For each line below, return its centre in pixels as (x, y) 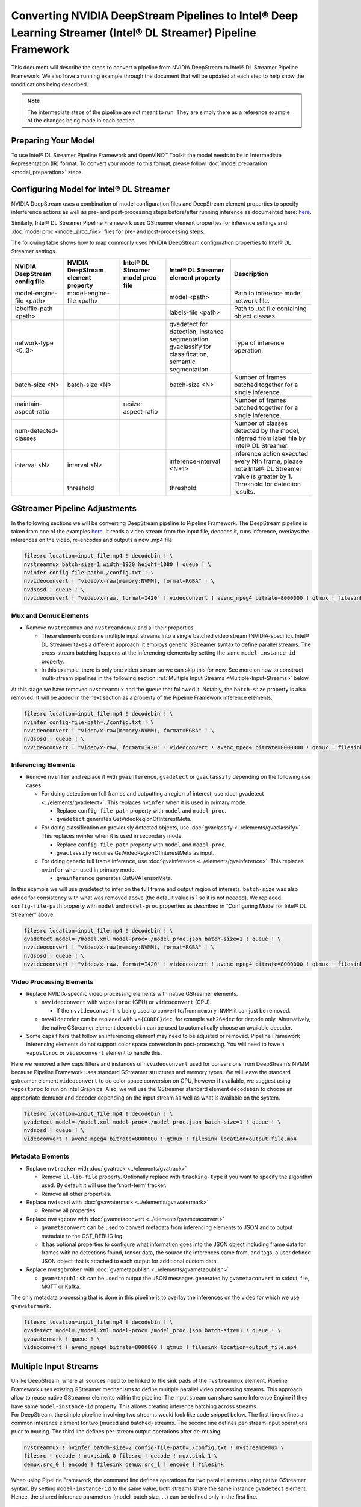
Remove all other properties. (76, 1194)
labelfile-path (34, 309)
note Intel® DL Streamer (268, 469)
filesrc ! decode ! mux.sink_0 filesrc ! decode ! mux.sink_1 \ (121, 1456)
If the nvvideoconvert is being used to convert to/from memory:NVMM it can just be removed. (174, 1010)
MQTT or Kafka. (61, 1286)
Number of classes (261, 423)
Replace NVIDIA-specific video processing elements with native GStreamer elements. (132, 993)
